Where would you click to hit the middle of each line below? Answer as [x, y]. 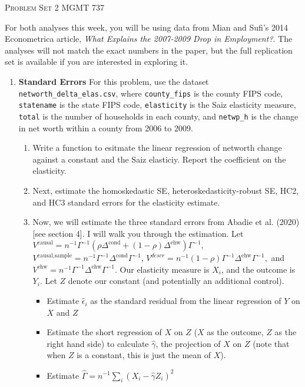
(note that [271, 343]
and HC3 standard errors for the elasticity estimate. [126, 202]
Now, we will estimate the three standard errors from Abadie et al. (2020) [166, 222]
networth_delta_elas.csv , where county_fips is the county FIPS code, [151, 93]
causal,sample [55, 255]
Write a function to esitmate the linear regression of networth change [157, 148]
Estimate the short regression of [104, 332]
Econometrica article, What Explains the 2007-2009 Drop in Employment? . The [149, 39]
